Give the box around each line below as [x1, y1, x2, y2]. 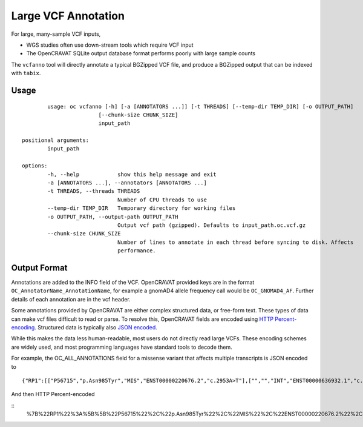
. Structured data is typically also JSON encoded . [34, 324, 157, 331]
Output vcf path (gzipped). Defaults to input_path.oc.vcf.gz [117, 221, 306, 229]
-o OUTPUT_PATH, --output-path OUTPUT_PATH [47, 213, 178, 220]
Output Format [11, 263, 68, 273]
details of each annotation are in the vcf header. [11, 295, 131, 303]
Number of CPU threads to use [117, 196, 207, 203]
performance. [117, 247, 157, 254]
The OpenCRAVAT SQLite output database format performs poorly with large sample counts [26, 50, 256, 57]
